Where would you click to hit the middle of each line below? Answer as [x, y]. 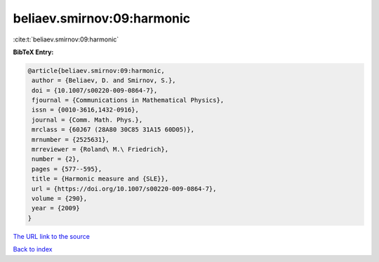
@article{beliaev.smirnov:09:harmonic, [96, 71]
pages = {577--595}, [67, 169]
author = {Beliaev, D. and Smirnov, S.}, [104, 80]
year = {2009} [56, 208]
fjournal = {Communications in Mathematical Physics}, [128, 100]
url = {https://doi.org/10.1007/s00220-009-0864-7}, [124, 189]
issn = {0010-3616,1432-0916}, [86, 110]
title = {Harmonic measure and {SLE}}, [100, 179]
